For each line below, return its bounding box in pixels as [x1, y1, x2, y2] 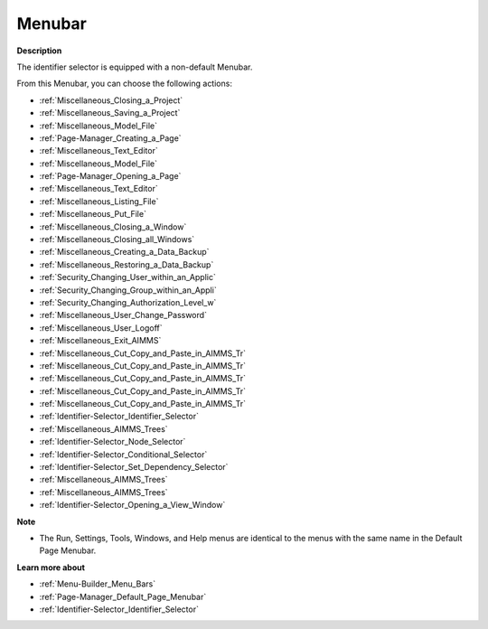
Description [16, 45, 62, 56]
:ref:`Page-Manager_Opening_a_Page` [39, 171, 182, 182]
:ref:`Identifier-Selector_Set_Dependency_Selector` [39, 462, 229, 473]
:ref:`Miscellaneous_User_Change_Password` [39, 310, 208, 321]
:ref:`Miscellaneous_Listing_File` [39, 195, 159, 207]
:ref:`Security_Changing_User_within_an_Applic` [39, 272, 216, 283]
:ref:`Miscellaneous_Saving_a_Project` [39, 108, 181, 118]
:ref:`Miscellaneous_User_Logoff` [39, 322, 163, 333]
